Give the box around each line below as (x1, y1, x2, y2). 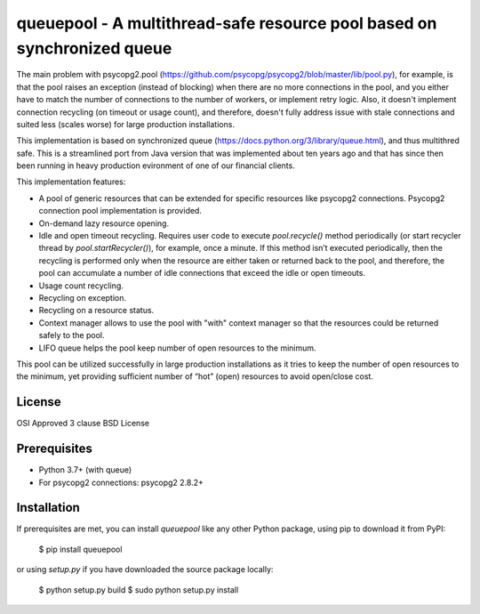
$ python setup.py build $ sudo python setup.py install (38, 584, 239, 595)
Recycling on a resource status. (38, 305, 155, 316)
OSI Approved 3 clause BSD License (16, 418, 150, 429)
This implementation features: (16, 176, 126, 187)
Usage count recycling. (38, 280, 124, 291)
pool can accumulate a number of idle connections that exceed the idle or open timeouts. (38, 268, 366, 279)
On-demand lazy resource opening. (38, 218, 169, 229)
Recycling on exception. (38, 292, 127, 303)
